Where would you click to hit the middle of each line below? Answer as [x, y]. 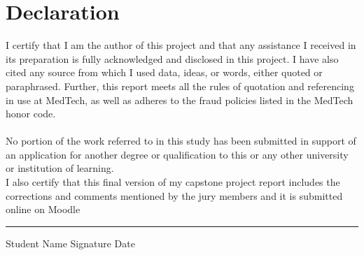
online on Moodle [43, 209]
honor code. [31, 114]
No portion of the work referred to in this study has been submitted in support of [181, 141]
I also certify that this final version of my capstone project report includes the [173, 182]
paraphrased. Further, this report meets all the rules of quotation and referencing [180, 86]
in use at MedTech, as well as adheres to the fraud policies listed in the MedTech [180, 100]
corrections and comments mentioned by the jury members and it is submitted [174, 195]
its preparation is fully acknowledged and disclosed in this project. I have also [172, 58]
